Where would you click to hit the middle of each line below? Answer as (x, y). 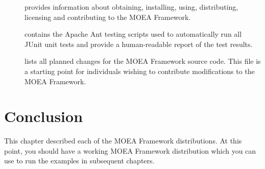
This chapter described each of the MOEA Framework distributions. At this (123, 141)
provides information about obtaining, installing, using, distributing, (131, 7)
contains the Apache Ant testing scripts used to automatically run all (133, 34)
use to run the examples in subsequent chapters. (79, 161)
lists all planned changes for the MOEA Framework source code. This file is (143, 61)
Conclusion (44, 116)
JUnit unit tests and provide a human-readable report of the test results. (139, 44)
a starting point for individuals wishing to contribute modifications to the (140, 71)
